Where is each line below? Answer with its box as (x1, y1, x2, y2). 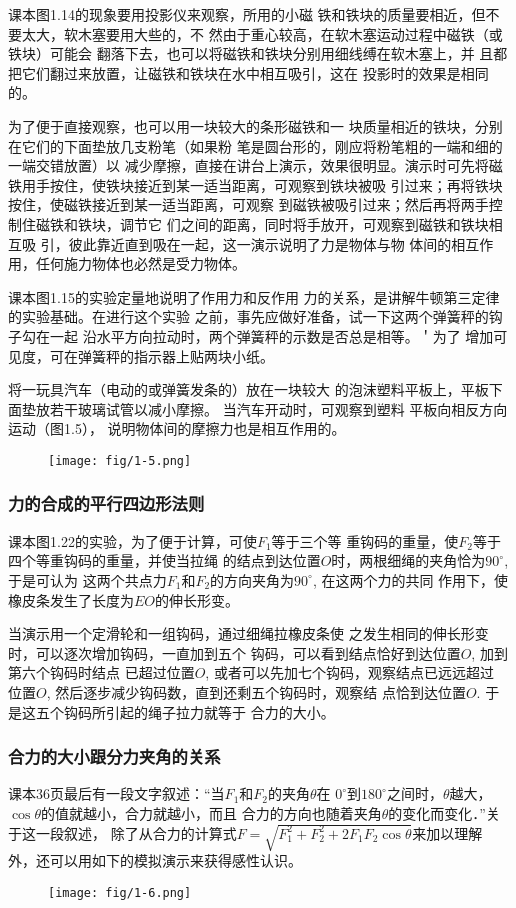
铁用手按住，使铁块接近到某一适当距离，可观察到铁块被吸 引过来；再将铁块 (8, 174, 503, 195)
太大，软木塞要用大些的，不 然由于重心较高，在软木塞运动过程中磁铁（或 (21, 23, 503, 44)
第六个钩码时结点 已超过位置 (8, 662, 195, 683)
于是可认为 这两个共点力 (8, 569, 167, 590)
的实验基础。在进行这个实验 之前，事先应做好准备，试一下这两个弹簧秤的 (8, 306, 489, 327)
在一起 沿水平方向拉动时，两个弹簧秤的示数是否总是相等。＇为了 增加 (35, 325, 494, 346)
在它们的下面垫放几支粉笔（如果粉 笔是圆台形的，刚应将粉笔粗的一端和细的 (8, 135, 503, 156)
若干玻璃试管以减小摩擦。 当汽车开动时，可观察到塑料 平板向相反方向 (49, 398, 508, 419)
